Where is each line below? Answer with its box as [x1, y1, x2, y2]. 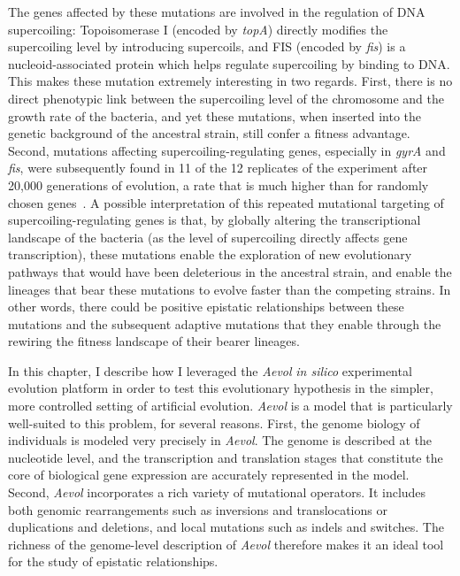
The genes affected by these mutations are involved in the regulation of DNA [8, 3, 425, 20]
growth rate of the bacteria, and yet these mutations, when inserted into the [8, 106, 422, 125]
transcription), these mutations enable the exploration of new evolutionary [8, 245, 412, 264]
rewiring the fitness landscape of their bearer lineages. [8, 332, 300, 350]
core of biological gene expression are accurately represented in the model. [8, 465, 410, 484]
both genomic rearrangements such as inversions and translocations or [8, 500, 387, 518]
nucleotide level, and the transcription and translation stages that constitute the [8, 448, 443, 466]
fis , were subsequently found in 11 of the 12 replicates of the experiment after [8, 158, 428, 177]
